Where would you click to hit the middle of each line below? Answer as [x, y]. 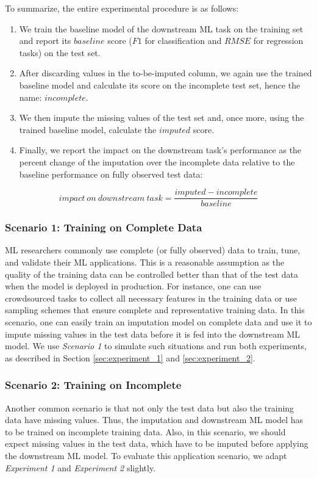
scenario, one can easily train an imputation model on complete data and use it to [158, 321]
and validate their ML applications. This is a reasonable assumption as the [145, 262]
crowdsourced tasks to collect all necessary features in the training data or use [151, 298]
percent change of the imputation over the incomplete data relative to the [157, 161]
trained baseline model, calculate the [88, 129]
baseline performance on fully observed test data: [111, 174]
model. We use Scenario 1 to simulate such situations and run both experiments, [156, 346]
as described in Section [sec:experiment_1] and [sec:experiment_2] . [130, 357]
